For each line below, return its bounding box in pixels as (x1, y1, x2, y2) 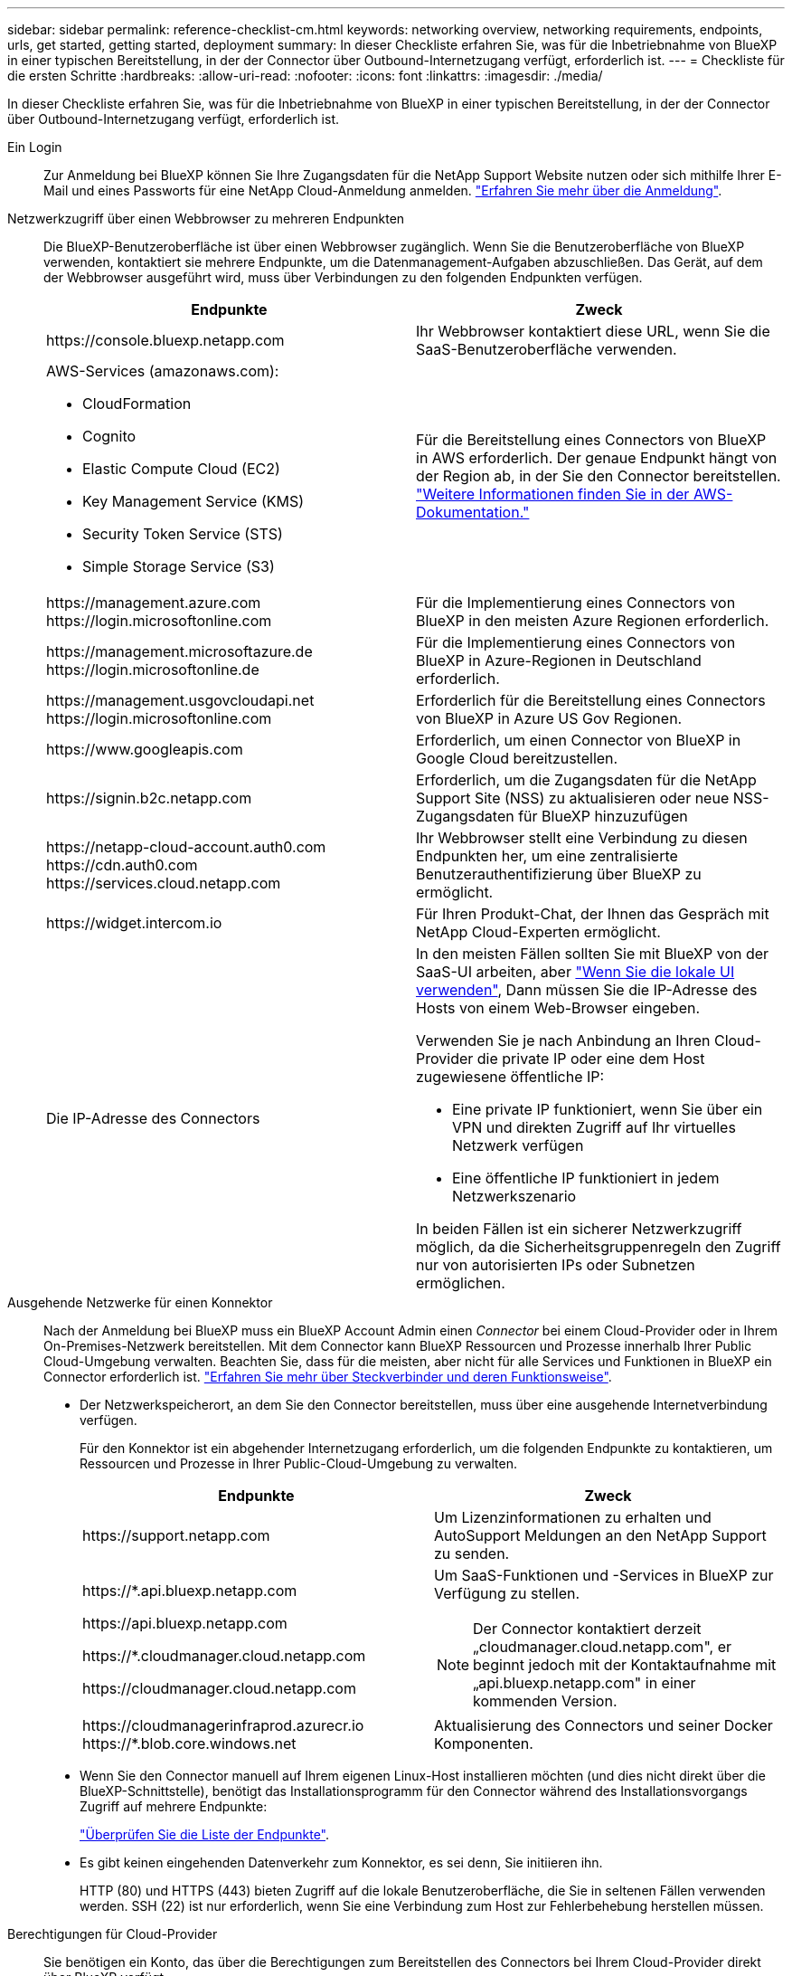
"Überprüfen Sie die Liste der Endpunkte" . (80, 1827, 330, 1842)
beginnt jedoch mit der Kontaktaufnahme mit (473, 1656, 777, 1674)
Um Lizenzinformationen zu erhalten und (434, 1508, 712, 1526)
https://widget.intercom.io (46, 914, 222, 932)
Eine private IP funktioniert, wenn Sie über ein (452, 1100, 763, 1118)
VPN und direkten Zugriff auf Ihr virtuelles (452, 1118, 736, 1136)
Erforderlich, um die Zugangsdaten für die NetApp (416, 771, 757, 789)
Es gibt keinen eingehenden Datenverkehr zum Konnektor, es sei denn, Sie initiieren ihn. (80, 1855, 603, 1870)
